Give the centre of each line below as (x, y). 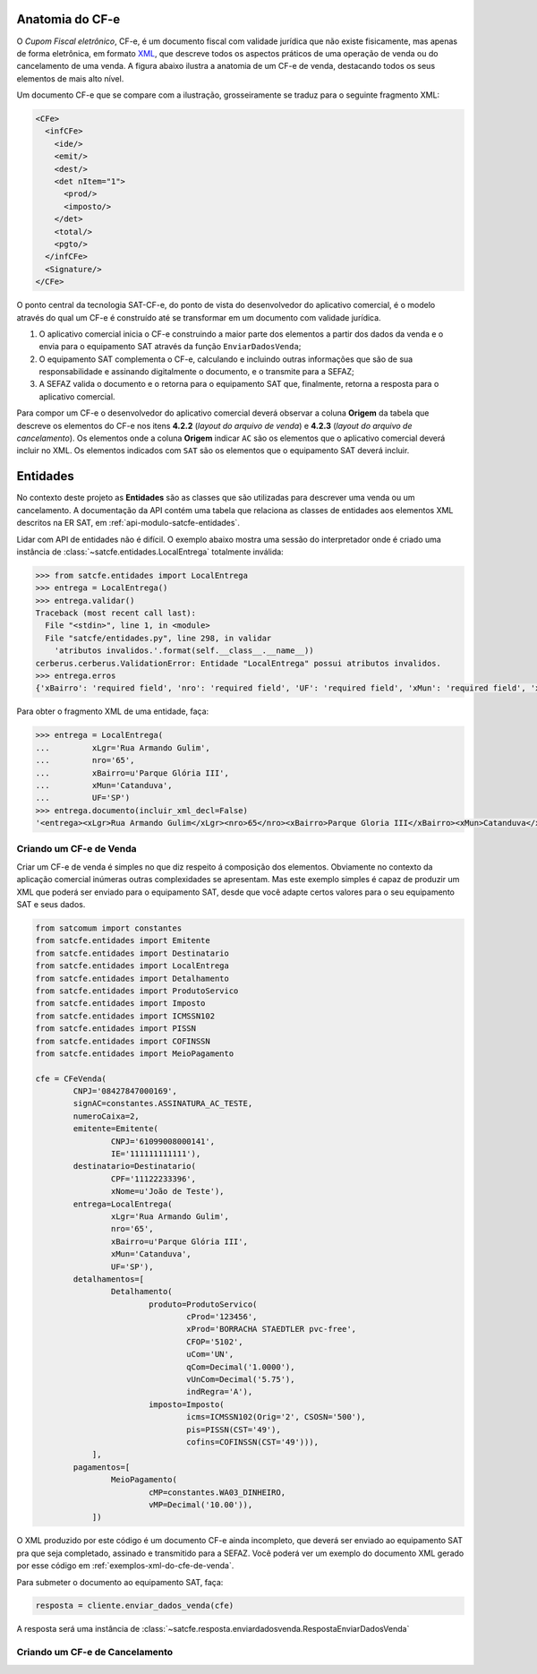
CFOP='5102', (215, 1342)
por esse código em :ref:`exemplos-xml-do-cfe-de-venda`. (125, 1566)
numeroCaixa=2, (107, 1116)
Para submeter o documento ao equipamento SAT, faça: (120, 1582)
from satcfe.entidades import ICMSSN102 (125, 1016)
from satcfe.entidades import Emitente (123, 941)
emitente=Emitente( (115, 1129)
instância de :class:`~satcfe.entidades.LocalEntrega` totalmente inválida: (150, 552)
